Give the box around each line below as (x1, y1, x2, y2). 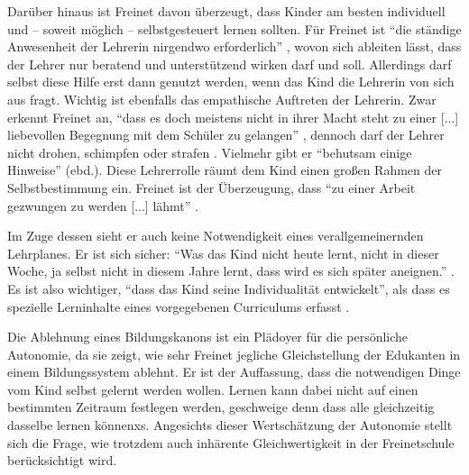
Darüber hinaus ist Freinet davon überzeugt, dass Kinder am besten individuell (7, 2, 446, 20)
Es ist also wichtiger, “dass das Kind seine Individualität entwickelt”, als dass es (7, 279, 450, 297)
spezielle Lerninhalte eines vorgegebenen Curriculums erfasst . (7, 297, 350, 315)
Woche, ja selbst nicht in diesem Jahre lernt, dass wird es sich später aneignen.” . (7, 261, 455, 280)
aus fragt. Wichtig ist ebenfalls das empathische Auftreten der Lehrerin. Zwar (7, 89, 437, 108)
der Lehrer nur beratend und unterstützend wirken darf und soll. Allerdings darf (7, 54, 452, 73)
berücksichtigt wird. (7, 451, 117, 470)
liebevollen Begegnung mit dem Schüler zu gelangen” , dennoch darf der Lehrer (7, 125, 445, 144)
